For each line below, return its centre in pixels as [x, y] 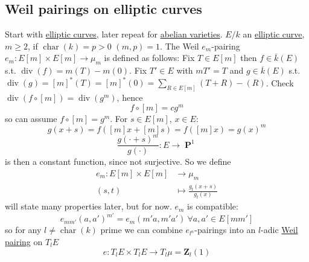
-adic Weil [279, 230]
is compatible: [213, 206]
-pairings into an [225, 230]
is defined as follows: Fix [149, 58]
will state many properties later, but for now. [88, 206]
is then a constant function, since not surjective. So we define [118, 161]
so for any [23, 230]
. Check [280, 82]
